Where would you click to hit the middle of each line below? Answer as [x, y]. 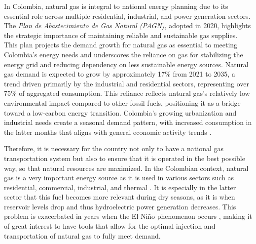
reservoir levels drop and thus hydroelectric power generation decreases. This [120, 206]
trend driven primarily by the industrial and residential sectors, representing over [127, 83]
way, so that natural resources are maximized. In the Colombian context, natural [126, 168]
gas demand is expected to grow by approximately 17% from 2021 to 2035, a [120, 74]
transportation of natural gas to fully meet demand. [82, 235]
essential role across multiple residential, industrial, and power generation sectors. [127, 16]
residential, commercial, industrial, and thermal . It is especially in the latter [120, 187]
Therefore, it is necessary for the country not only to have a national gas [114, 148]
